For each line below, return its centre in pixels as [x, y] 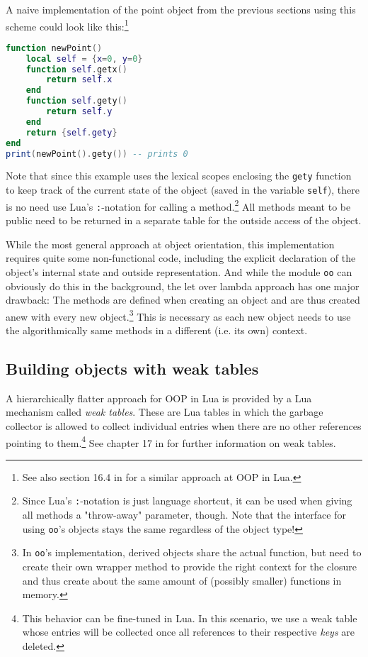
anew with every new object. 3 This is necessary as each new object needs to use [178, 315]
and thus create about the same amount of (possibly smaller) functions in [182, 580]
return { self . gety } [71, 132]
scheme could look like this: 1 [67, 25]
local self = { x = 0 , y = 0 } [84, 59]
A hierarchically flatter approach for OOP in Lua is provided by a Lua [159, 398]
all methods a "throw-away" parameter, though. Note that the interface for [184, 515]
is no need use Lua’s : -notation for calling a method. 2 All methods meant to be [178, 205]
